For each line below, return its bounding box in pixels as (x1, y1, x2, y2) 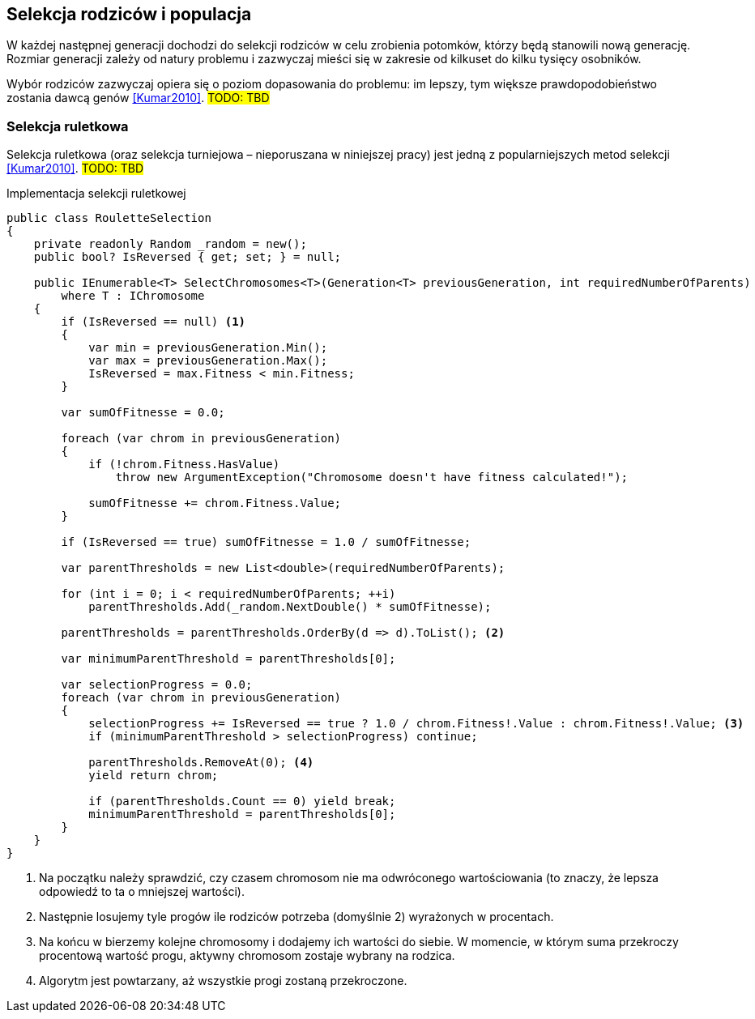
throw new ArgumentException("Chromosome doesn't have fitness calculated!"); (115, 471, 629, 484)
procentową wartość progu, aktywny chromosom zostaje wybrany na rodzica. (39, 949, 455, 963)
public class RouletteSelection (6, 211, 211, 225)
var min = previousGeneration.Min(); (88, 341, 328, 355)
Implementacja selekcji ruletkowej (6, 186, 186, 201)
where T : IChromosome (61, 289, 205, 303)
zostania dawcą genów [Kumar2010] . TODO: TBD (6, 91, 270, 105)
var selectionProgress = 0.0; (61, 678, 253, 692)
